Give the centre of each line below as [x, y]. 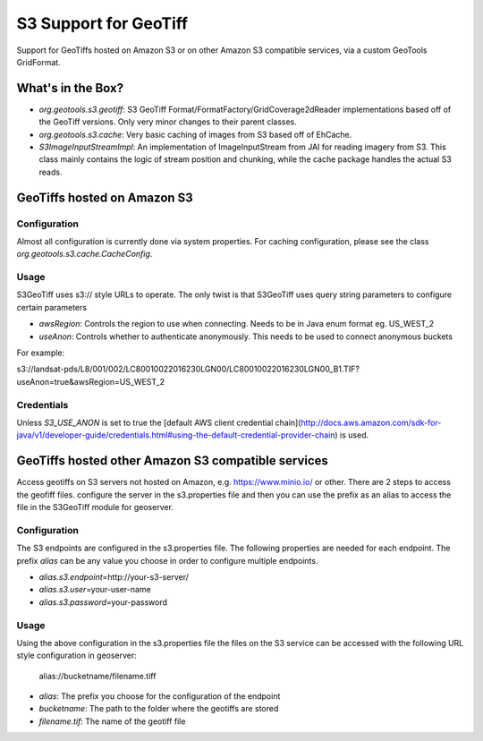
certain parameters [52, 307]
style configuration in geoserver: [77, 656]
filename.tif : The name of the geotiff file [112, 721]
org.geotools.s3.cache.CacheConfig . [85, 254]
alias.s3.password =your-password [103, 602]
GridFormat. [39, 62]
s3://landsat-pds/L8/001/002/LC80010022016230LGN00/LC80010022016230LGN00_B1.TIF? [188, 369]
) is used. [352, 435]
